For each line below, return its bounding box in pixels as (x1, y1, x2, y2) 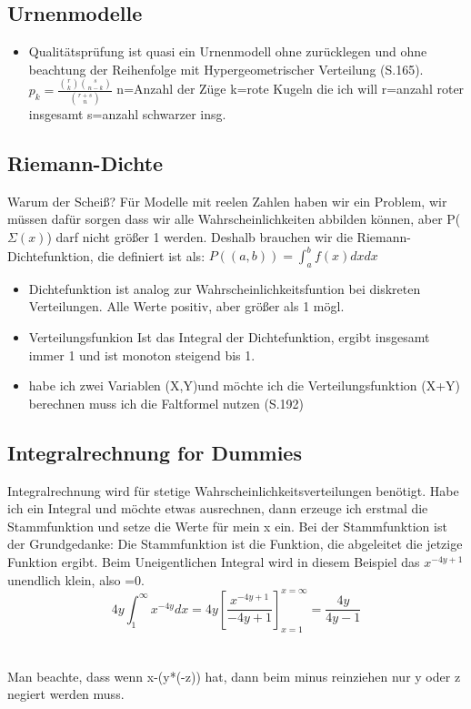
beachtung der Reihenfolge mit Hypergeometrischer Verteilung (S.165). (28, 59, 424, 78)
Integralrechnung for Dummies (7, 438, 302, 466)
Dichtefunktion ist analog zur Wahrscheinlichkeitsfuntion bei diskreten (28, 279, 421, 298)
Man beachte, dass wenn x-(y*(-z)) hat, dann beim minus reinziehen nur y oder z (7, 666, 461, 685)
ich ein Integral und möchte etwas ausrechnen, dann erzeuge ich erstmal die (7, 499, 428, 518)
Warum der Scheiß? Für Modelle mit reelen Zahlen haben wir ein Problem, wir (7, 191, 447, 210)
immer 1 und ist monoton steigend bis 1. (28, 345, 256, 364)
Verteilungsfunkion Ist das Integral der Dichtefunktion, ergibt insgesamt (28, 328, 430, 347)
